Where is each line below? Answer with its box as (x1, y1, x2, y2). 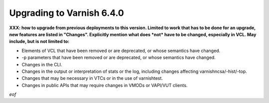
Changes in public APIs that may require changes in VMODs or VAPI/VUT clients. (21, 82, 188, 88)
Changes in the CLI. (21, 61, 62, 67)
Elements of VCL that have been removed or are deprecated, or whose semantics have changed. (21, 48, 221, 53)
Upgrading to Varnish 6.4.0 (9, 7, 124, 18)
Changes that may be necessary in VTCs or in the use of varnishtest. (21, 75, 163, 81)
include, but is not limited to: (9, 39, 70, 45)
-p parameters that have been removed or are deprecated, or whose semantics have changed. (21, 54, 216, 60)
